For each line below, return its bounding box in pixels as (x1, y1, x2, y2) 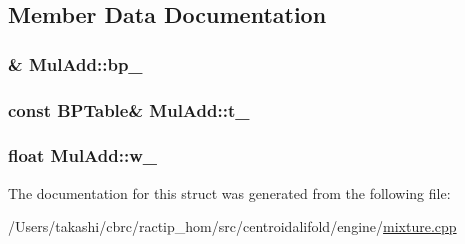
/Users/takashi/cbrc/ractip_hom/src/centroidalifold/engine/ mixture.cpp (8, 216, 457, 237)
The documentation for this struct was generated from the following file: (8, 182, 451, 203)
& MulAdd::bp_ (8, 51, 143, 76)
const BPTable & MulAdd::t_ (8, 97, 250, 122)
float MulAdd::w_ (8, 143, 157, 168)
